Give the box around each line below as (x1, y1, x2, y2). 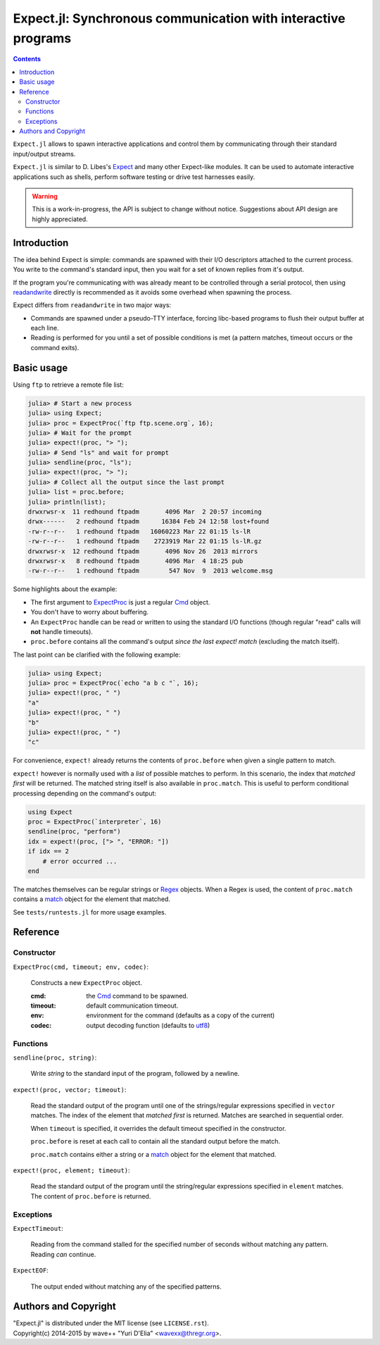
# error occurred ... (42, 857, 118, 865)
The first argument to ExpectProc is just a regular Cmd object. (30, 597, 210, 606)
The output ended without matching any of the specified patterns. (30, 1282, 222, 1291)
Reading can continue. (30, 1250, 96, 1258)
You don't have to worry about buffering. (30, 608, 149, 616)
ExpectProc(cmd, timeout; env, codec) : (13, 962, 149, 971)
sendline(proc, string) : (13, 1053, 97, 1062)
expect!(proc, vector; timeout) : (13, 1085, 127, 1093)
